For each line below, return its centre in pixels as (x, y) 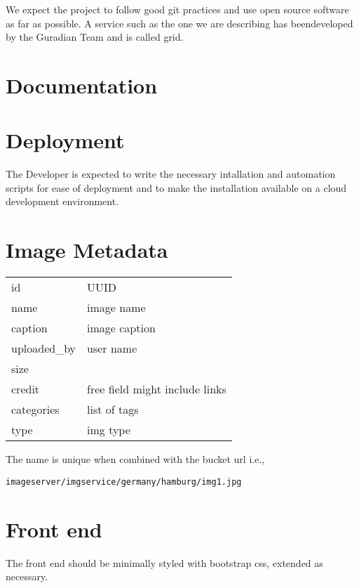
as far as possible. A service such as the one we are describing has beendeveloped (179, 23)
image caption (121, 328)
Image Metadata (87, 250)
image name (116, 308)
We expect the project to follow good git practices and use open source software (177, 9)
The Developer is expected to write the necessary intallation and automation (171, 174)
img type (109, 430)
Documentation (82, 85)
